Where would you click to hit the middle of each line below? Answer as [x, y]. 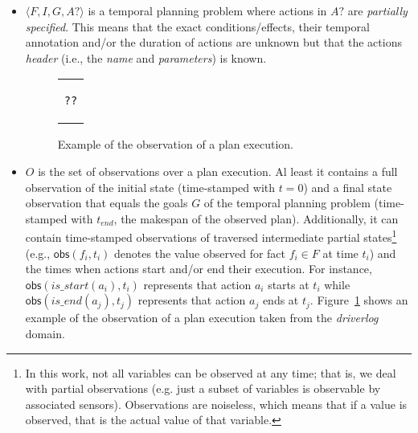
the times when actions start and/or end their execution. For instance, [199, 269]
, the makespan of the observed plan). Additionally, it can [256, 218]
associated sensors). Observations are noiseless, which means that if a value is [216, 404]
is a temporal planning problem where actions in [207, 10]
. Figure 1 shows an [359, 300]
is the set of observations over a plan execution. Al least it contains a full [218, 171]
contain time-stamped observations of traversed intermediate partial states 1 [211, 236]
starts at [289, 284]
